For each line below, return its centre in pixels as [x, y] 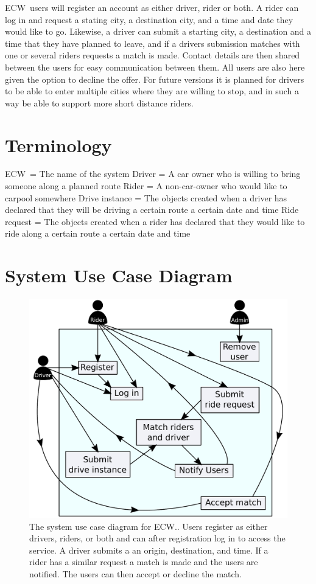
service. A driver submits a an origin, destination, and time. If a [149, 550]
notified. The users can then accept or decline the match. [136, 573]
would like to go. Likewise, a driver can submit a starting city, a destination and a [158, 31]
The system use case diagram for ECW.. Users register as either [149, 526]
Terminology [58, 144]
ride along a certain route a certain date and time [98, 233]
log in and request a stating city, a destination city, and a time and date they [149, 19]
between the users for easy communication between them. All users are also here [155, 67]
